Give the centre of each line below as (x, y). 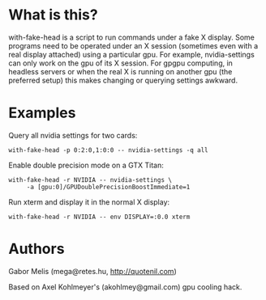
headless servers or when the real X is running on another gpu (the (120, 71)
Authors (36, 249)
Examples (42, 113)
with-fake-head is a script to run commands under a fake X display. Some (132, 37)
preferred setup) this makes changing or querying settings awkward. (123, 80)
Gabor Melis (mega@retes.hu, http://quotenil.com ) (92, 271)
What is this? (54, 15)
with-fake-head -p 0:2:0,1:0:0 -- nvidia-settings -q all (108, 150)
